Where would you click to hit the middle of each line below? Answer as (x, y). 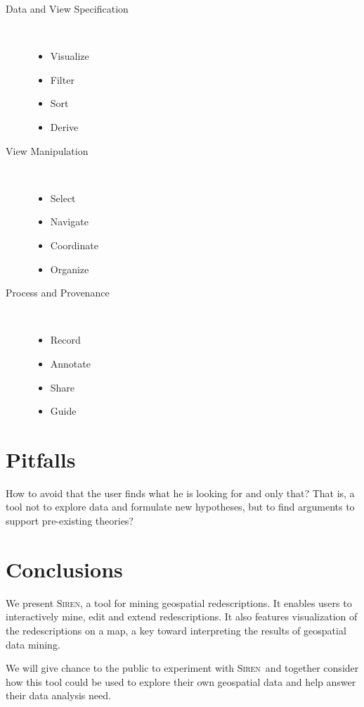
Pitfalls (41, 459)
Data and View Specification (67, 8)
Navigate (69, 221)
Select (63, 198)
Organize (70, 269)
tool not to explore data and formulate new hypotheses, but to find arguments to (180, 507)
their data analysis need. (58, 695)
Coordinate (74, 245)
